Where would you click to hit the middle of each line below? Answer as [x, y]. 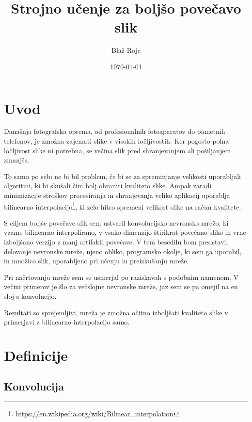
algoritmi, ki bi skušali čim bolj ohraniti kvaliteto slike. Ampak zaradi [108, 186]
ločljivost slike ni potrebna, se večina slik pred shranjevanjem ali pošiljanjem [118, 150]
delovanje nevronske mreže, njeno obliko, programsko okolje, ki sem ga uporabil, [123, 251]
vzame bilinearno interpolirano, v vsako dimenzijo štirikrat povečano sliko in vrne [125, 232]
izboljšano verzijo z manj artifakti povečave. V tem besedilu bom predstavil [116, 242]
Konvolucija [34, 386]
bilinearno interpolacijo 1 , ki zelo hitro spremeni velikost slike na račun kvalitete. [123, 206]
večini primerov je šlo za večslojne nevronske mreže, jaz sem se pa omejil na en [121, 286]
